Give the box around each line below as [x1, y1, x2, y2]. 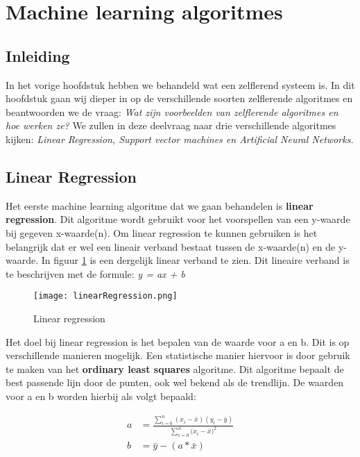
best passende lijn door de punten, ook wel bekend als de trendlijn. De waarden [6, 375, 344, 390]
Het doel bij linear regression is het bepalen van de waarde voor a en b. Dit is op [6, 334, 350, 349]
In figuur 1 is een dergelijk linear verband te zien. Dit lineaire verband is [41, 253, 350, 267]
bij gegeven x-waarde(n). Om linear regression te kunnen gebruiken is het [6, 225, 318, 240]
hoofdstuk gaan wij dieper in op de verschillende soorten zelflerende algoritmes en [6, 91, 353, 106]
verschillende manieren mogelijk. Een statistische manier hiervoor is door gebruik [6, 348, 350, 363]
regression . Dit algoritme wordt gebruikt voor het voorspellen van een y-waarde [6, 212, 350, 226]
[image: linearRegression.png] [33, 291, 178, 301]
